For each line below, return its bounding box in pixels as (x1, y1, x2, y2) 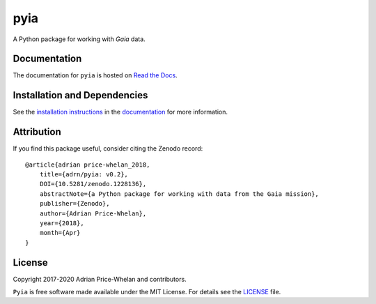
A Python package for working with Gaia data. (13, 35, 146, 43)
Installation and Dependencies (13, 89, 148, 101)
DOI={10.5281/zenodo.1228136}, (39, 180, 147, 188)
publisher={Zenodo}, (39, 199, 110, 208)
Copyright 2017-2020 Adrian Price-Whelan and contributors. (13, 275, 187, 283)
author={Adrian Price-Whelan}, (39, 209, 147, 218)
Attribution (13, 126, 62, 138)
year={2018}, (39, 220, 84, 227)
